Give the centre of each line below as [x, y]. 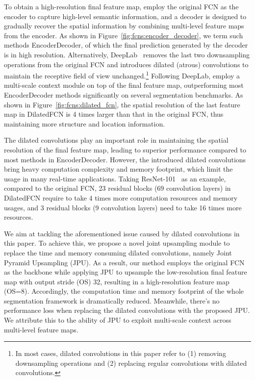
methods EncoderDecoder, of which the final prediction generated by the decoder [126, 45]
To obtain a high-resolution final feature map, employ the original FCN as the [121, 6]
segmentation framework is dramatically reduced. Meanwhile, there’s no [112, 300]
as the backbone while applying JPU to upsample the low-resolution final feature [126, 272]
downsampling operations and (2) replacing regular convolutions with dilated [131, 363]
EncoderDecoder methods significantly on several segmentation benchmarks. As [124, 95]
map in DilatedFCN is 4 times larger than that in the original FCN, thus [114, 114]
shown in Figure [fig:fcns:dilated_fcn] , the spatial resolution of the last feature [122, 104]
